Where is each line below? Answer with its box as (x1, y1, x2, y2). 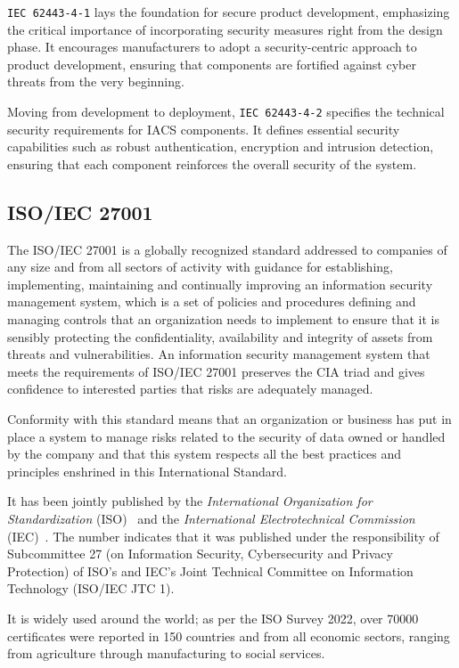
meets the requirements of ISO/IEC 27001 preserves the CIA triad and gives (7, 362, 425, 380)
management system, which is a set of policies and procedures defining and (7, 292, 416, 311)
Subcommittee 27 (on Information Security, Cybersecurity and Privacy (7, 544, 393, 563)
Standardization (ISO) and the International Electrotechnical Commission (7, 509, 415, 527)
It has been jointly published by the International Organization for (7, 492, 373, 510)
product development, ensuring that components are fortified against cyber (7, 54, 416, 73)
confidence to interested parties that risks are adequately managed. (7, 379, 373, 398)
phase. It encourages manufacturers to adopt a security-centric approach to (7, 37, 417, 56)
